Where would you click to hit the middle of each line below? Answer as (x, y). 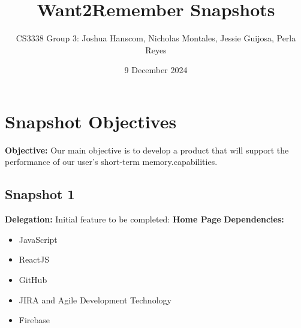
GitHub (33, 280)
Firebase (34, 320)
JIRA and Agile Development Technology (95, 300)
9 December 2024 (156, 70)
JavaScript (38, 239)
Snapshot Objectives (91, 121)
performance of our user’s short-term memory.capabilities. (111, 162)
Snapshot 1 (40, 194)
